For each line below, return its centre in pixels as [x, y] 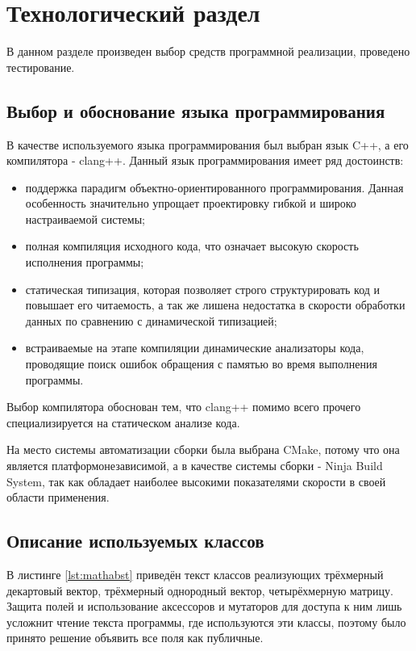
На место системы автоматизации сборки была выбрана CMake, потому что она [203, 449]
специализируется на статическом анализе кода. [123, 422]
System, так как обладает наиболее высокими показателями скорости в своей [196, 481]
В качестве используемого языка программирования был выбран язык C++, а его [208, 144]
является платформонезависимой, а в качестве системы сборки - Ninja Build [195, 466]
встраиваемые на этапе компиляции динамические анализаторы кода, [195, 348]
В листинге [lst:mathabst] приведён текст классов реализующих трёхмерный [195, 574]
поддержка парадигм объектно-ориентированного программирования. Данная [214, 187]
